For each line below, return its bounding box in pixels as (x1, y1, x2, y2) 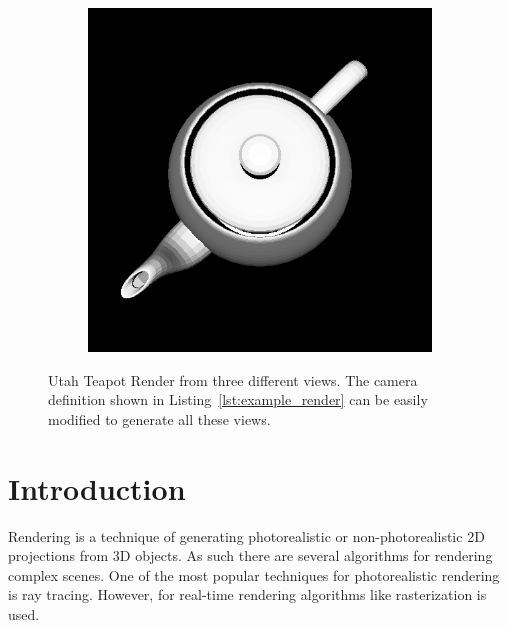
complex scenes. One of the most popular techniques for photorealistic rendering (8, 564, 500, 585)
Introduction (8, 467, 186, 508)
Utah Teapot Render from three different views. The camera (48, 369, 418, 390)
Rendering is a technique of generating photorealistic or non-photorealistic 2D (8, 525, 485, 546)
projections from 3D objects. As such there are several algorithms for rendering (8, 545, 493, 566)
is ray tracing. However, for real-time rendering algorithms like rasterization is (8, 584, 487, 605)
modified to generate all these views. (48, 408, 271, 429)
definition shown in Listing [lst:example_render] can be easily (48, 389, 428, 410)
